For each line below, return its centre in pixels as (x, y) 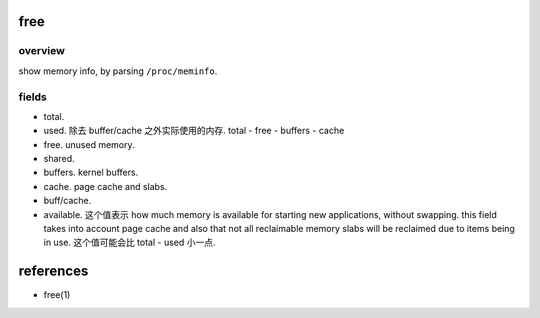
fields (32, 97)
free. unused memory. (89, 144)
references (53, 271)
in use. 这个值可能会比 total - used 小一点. (129, 242)
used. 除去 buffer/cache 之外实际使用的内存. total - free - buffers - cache (194, 131)
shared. (59, 159)
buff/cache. (67, 201)
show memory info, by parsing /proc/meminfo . (118, 71)
